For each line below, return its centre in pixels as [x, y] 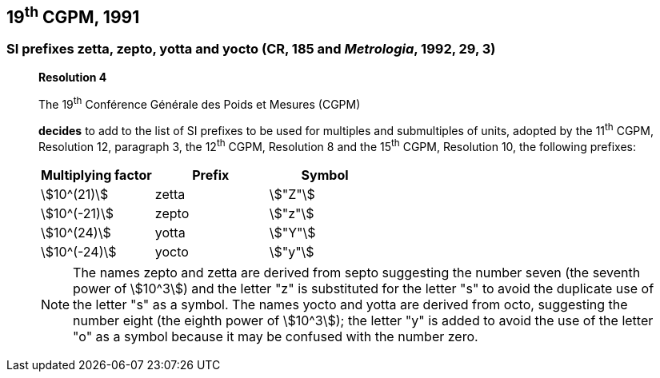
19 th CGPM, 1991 [73, 15]
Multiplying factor [96, 175]
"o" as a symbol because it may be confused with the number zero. [276, 336]
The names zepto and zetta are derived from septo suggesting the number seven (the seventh [357, 272]
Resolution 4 [73, 77]
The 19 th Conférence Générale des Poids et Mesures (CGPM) [200, 103]
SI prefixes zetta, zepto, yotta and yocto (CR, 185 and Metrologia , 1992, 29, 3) [251, 49]
